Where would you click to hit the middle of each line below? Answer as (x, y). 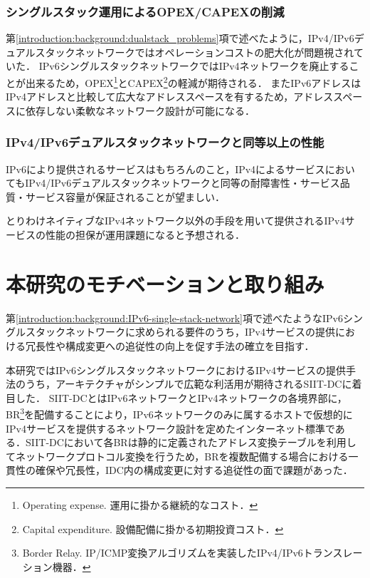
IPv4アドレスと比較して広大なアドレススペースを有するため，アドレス (170, 97)
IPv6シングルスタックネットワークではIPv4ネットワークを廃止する (194, 66)
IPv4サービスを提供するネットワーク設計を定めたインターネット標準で (170, 428)
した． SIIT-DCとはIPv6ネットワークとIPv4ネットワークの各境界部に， (181, 397)
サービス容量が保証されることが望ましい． (125, 196)
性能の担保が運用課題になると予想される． (145, 235)
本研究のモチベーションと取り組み (165, 283)
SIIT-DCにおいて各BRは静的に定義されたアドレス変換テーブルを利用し (191, 442)
